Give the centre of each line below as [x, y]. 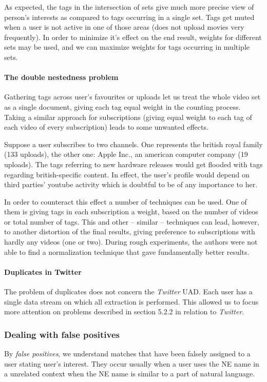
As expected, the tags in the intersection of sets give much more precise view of [129, 7]
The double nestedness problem [61, 77]
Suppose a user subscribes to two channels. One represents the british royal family [133, 144]
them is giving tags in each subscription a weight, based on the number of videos [131, 212]
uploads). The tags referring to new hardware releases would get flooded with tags [133, 164]
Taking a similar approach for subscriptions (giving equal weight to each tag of [128, 117]
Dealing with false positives [62, 334]
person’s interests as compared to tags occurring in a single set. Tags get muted [129, 17]
